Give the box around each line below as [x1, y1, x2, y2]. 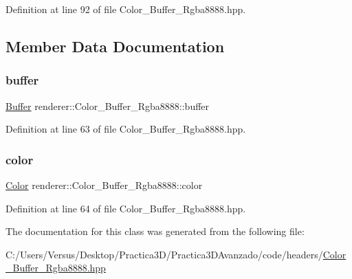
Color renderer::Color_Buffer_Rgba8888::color [5, 178, 203, 192]
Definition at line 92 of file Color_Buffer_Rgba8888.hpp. [5, 2, 246, 16]
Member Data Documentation [5, 35, 225, 56]
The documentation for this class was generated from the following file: [5, 224, 305, 238]
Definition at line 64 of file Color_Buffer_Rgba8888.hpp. [5, 201, 246, 215]
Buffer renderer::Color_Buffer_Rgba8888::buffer [5, 98, 210, 113]
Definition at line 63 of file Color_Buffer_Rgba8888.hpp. [5, 122, 246, 136]
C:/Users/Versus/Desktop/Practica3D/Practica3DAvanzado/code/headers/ [5, 247, 323, 261]
